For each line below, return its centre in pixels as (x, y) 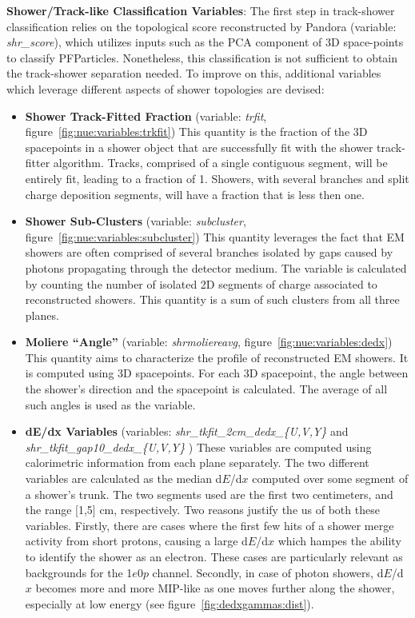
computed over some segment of (330, 478)
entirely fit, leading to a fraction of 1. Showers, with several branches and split (217, 178)
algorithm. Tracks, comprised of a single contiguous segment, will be (220, 163)
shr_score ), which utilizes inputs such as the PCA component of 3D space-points (205, 42)
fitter (38, 163)
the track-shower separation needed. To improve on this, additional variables (194, 73)
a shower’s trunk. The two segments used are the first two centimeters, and (209, 494)
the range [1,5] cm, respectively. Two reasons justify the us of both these (202, 510)
